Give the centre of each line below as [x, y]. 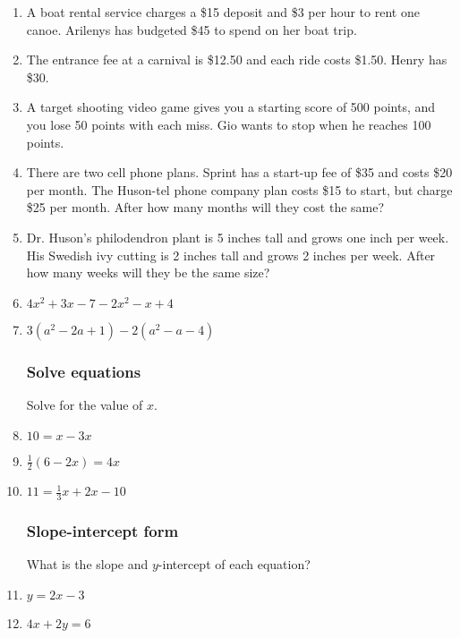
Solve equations [84, 371]
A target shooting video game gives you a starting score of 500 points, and [231, 107]
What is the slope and [87, 564]
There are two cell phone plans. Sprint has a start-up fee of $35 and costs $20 [239, 172]
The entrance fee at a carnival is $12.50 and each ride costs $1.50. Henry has [237, 60]
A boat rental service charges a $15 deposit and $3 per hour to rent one [223, 12]
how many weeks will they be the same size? [148, 272]
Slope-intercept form [102, 531]
